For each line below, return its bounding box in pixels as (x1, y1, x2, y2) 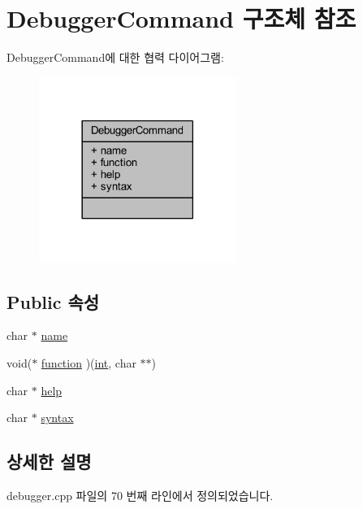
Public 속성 (6, 289, 100, 314)
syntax (41, 409, 74, 426)
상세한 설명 (6, 449, 92, 474)
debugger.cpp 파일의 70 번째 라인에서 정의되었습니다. (6, 487, 274, 504)
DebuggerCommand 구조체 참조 (6, 2, 357, 35)
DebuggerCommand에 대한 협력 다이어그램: (6, 49, 224, 66)
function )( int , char (41, 355, 136, 372)
